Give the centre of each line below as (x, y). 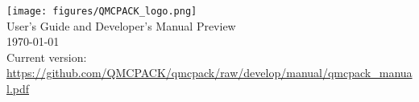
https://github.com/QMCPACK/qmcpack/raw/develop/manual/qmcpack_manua (209, 73)
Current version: (47, 57)
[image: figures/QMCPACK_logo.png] (102, 11)
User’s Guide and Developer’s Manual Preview (121, 25)
